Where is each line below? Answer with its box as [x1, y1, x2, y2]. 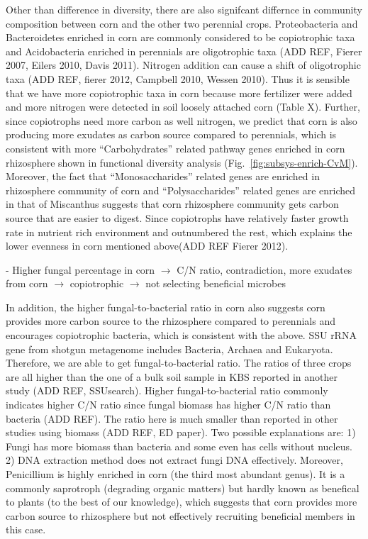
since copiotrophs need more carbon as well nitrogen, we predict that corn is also [6, 113, 357, 128]
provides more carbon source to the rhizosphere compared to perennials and [6, 313, 335, 328]
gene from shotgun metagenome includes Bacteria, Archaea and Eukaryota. [6, 341, 333, 356]
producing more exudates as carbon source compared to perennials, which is [6, 127, 337, 142]
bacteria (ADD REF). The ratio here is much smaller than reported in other [6, 411, 338, 426]
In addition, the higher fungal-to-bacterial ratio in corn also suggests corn [6, 299, 325, 314]
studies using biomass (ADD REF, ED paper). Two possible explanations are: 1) [6, 425, 356, 440]
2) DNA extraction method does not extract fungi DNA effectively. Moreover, [6, 452, 343, 467]
